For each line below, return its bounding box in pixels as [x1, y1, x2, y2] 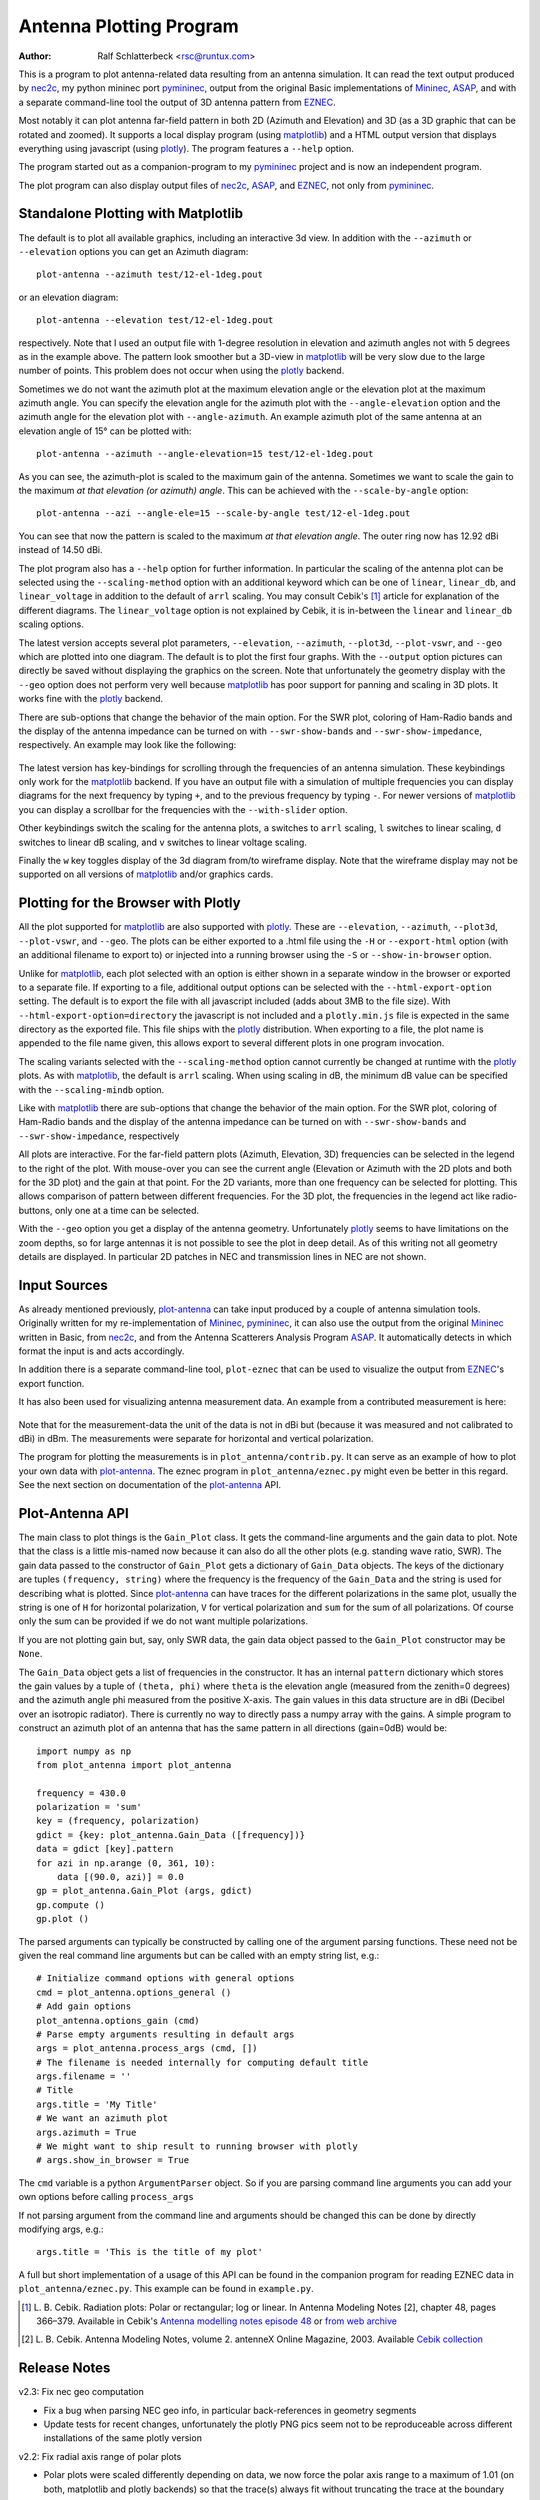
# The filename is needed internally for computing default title [36, 2056, 369, 2068]
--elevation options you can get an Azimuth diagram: [18, 245, 249, 257]
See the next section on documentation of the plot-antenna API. [18, 1479, 282, 1491]
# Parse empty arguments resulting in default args [36, 2028, 295, 2040]
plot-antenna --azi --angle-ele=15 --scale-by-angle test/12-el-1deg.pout [36, 508, 411, 519]
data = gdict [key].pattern [36, 1843, 174, 1855]
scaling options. [18, 618, 84, 630]
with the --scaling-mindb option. [18, 1083, 165, 1095]
